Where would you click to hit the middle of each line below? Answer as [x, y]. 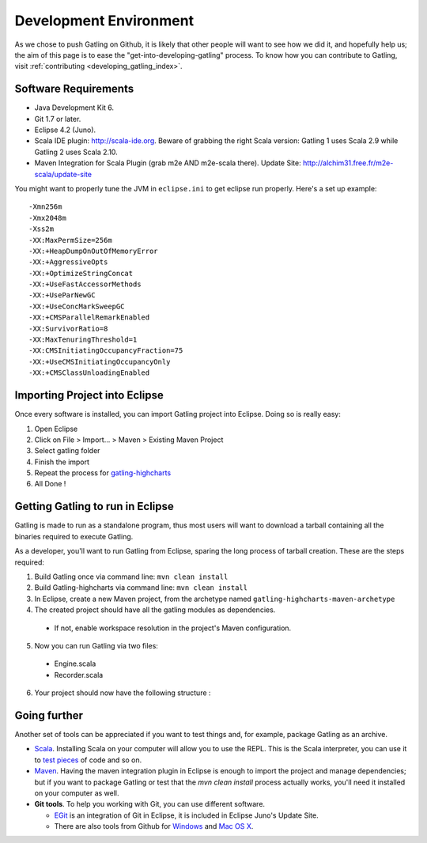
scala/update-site [63, 174]
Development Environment [104, 21]
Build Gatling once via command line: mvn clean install [131, 576]
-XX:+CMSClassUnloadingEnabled [89, 373]
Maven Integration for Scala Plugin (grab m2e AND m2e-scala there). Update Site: [168, 163]
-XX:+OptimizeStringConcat [81, 273]
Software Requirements [74, 89]
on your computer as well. [77, 793]
